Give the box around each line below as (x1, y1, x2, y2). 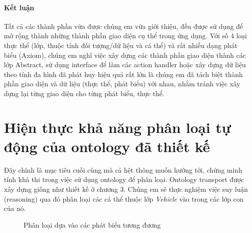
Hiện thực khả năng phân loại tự (4, 117, 231, 137)
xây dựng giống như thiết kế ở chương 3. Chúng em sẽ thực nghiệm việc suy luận (4, 184, 248, 194)
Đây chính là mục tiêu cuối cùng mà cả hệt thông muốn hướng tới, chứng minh (4, 164, 242, 175)
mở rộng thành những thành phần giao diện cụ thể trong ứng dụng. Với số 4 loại (4, 30, 247, 41)
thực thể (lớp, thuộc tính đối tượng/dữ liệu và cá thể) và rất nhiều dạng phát (4, 40, 238, 50)
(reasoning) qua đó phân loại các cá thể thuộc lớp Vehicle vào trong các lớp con (4, 193, 244, 204)
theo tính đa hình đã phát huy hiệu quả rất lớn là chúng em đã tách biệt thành (4, 69, 243, 79)
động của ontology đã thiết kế (4, 136, 210, 156)
